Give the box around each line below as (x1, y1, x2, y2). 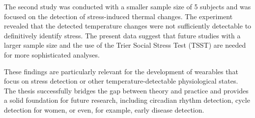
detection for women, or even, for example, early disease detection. (4, 104, 204, 115)
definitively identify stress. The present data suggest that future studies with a (4, 30, 241, 40)
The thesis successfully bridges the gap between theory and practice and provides (4, 85, 249, 95)
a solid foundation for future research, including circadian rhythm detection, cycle (4, 95, 250, 105)
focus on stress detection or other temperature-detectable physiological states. (4, 76, 238, 86)
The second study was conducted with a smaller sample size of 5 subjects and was (4, 1, 251, 11)
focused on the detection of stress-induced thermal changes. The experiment (4, 11, 233, 21)
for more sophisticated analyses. (4, 49, 100, 59)
